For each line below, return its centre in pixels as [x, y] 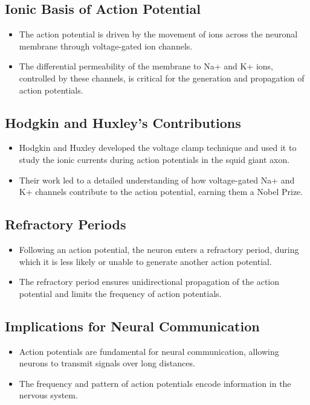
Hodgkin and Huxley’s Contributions [123, 122]
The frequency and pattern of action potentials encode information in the [155, 383]
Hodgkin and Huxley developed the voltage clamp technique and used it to [158, 148]
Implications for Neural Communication [132, 326]
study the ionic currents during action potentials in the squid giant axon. [154, 159]
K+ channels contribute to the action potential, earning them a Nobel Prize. [161, 192]
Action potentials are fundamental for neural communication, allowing [149, 351]
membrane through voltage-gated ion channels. [106, 46]
